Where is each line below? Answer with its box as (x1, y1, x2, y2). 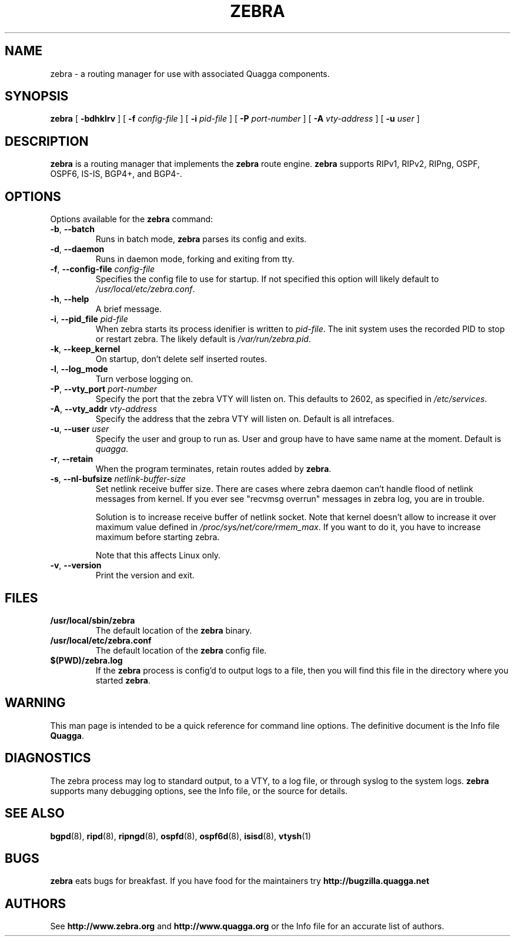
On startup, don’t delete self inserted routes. (95, 354, 267, 364)
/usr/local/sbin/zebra (50, 615, 135, 625)
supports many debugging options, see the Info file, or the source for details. (50, 785, 348, 796)
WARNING (5, 695, 66, 711)
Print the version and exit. (95, 570, 195, 581)
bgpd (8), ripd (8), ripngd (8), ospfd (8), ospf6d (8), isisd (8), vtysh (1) (50, 831, 312, 841)
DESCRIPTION (5, 133, 89, 149)
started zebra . (95, 675, 151, 685)
